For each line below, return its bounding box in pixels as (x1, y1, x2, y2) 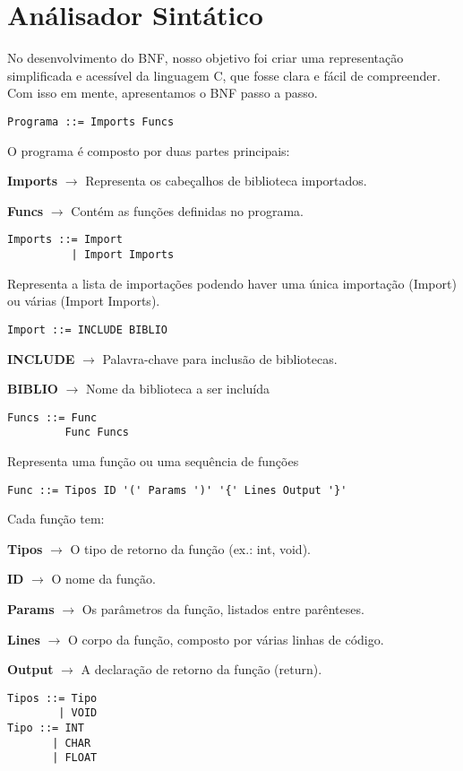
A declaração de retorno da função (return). (81, 660, 322, 679)
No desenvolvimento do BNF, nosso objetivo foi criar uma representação (7, 48, 404, 67)
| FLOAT (52, 751, 98, 765)
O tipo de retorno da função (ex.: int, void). (70, 539, 311, 558)
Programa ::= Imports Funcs (7, 115, 175, 128)
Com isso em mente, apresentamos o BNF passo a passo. (7, 83, 318, 102)
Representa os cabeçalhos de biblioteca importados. (85, 171, 367, 190)
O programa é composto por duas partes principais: (7, 141, 290, 160)
